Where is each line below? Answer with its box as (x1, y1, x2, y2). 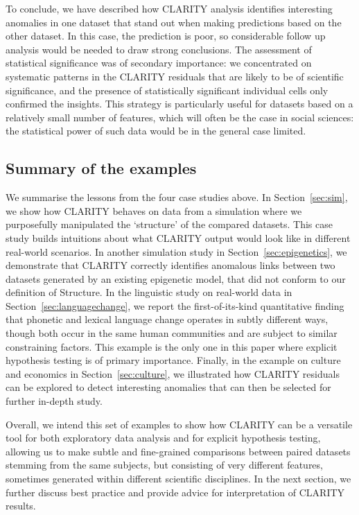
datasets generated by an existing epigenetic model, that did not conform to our (6, 271, 346, 286)
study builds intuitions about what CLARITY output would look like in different (6, 230, 351, 245)
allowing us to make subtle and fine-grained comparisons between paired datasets (6, 444, 351, 458)
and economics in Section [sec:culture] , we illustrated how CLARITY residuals (6, 366, 340, 381)
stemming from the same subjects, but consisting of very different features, (6, 457, 323, 472)
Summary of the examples (6, 157, 197, 179)
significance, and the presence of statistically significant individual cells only (6, 82, 329, 97)
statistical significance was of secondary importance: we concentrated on (6, 55, 312, 70)
